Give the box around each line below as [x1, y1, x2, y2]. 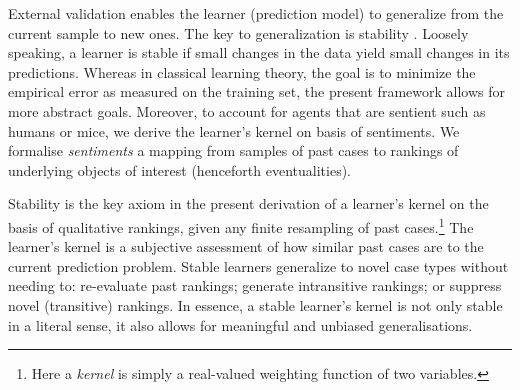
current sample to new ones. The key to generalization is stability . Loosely [8, 22, 469, 43]
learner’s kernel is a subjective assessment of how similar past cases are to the [8, 236, 484, 257]
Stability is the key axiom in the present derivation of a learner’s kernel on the [8, 193, 489, 214]
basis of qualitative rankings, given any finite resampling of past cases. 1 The [8, 213, 474, 237]
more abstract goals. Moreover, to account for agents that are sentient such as [8, 100, 486, 121]
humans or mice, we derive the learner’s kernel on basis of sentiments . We [8, 120, 460, 141]
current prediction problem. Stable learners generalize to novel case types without [8, 255, 509, 276]
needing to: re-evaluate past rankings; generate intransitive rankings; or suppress [8, 275, 502, 296]
